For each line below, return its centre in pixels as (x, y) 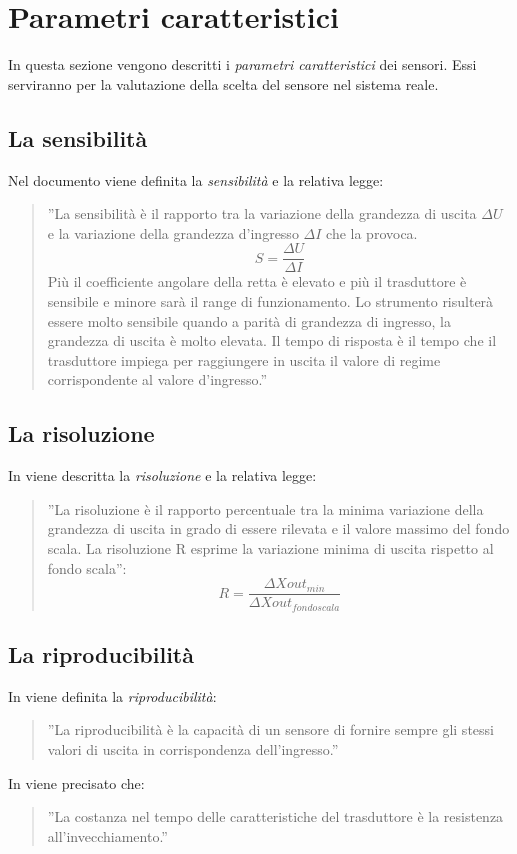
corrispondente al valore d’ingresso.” (157, 379)
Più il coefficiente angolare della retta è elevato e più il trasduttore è (257, 281)
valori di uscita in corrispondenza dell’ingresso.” (193, 749)
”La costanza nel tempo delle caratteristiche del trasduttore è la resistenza (275, 816)
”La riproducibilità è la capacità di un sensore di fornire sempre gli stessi (270, 729)
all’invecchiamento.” (107, 835)
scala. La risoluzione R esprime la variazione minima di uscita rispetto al (270, 547)
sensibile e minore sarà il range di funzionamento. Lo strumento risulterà (270, 300)
